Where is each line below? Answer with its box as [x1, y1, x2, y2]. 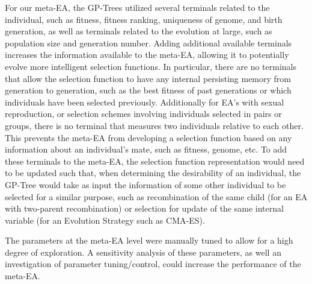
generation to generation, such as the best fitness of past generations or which [5, 84, 292, 96]
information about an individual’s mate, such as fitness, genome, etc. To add [5, 143, 287, 156]
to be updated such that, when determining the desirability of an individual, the [5, 166, 301, 179]
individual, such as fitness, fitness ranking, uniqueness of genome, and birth [5, 13, 283, 25]
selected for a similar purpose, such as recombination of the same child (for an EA [5, 190, 308, 203]
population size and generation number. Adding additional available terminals [5, 36, 292, 49]
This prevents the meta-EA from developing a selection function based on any [5, 131, 292, 144]
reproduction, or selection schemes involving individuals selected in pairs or [5, 107, 282, 120]
